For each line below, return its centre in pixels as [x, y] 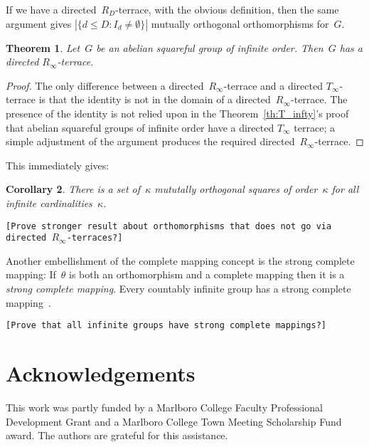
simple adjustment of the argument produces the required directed [150, 141]
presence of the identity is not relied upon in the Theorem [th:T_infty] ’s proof [177, 113]
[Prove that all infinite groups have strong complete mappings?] [166, 326]
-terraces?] [95, 238]
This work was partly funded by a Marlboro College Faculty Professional [164, 407]
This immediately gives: [58, 165]
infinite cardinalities [49, 203]
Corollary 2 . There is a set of [73, 189]
